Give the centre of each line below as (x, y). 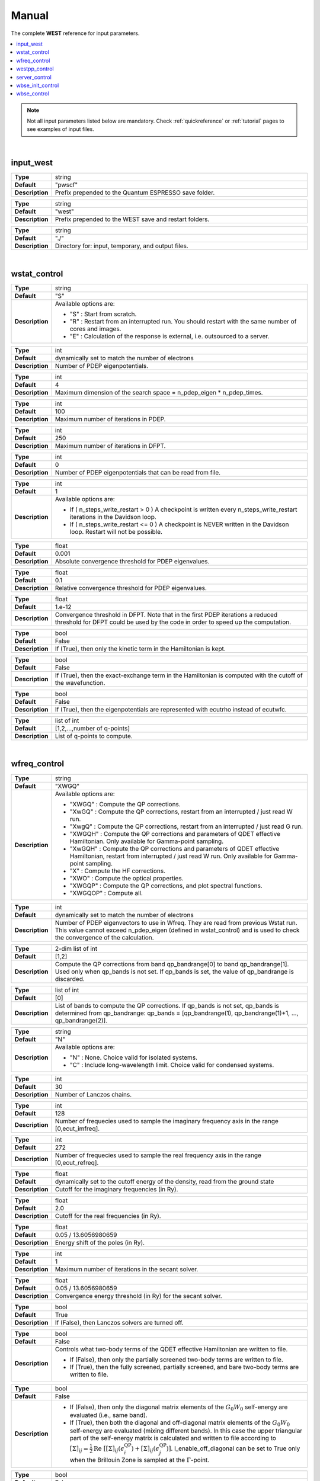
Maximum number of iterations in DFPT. (110, 445)
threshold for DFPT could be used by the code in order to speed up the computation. (173, 622)
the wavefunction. (80, 682)
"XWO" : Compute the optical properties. (127, 878)
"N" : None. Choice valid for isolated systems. (134, 1057)
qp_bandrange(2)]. (81, 1020)
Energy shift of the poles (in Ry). (100, 1242)
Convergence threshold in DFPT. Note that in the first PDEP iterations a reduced (166, 614)
